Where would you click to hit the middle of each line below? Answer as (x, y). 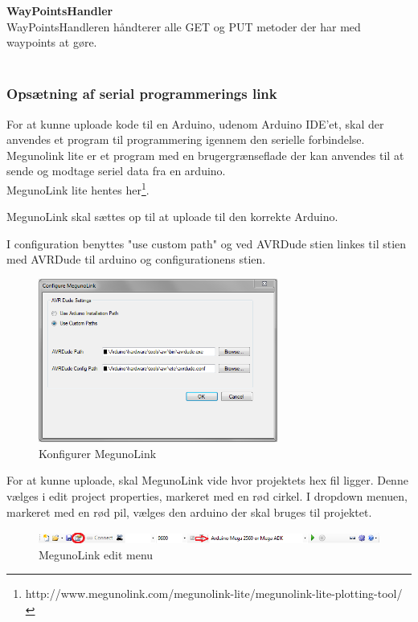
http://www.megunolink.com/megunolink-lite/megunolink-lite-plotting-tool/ (214, 593)
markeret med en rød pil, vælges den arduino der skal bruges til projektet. (189, 512)
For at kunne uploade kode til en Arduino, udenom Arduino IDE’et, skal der (195, 123)
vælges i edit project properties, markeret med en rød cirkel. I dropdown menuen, (207, 496)
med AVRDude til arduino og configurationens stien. (136, 259)
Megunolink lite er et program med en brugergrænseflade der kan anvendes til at (205, 155)
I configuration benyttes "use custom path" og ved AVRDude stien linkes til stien (207, 243)
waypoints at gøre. (52, 42)
